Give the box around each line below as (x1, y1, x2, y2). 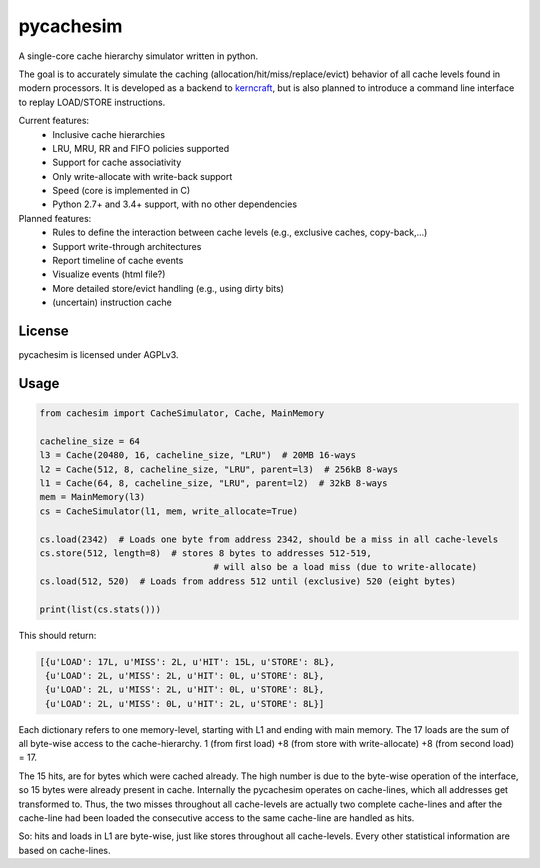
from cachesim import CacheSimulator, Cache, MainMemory (39, 408, 325, 419)
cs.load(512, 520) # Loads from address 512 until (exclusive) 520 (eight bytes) (39, 575, 457, 587)
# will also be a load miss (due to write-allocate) (213, 561, 478, 573)
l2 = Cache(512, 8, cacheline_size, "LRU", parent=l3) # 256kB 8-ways (39, 463, 399, 475)
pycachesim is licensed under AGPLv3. (18, 349, 179, 361)
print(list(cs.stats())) (39, 603, 162, 615)
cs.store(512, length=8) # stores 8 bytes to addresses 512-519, (39, 548, 372, 559)
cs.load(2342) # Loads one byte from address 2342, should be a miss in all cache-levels (39, 533, 499, 545)
